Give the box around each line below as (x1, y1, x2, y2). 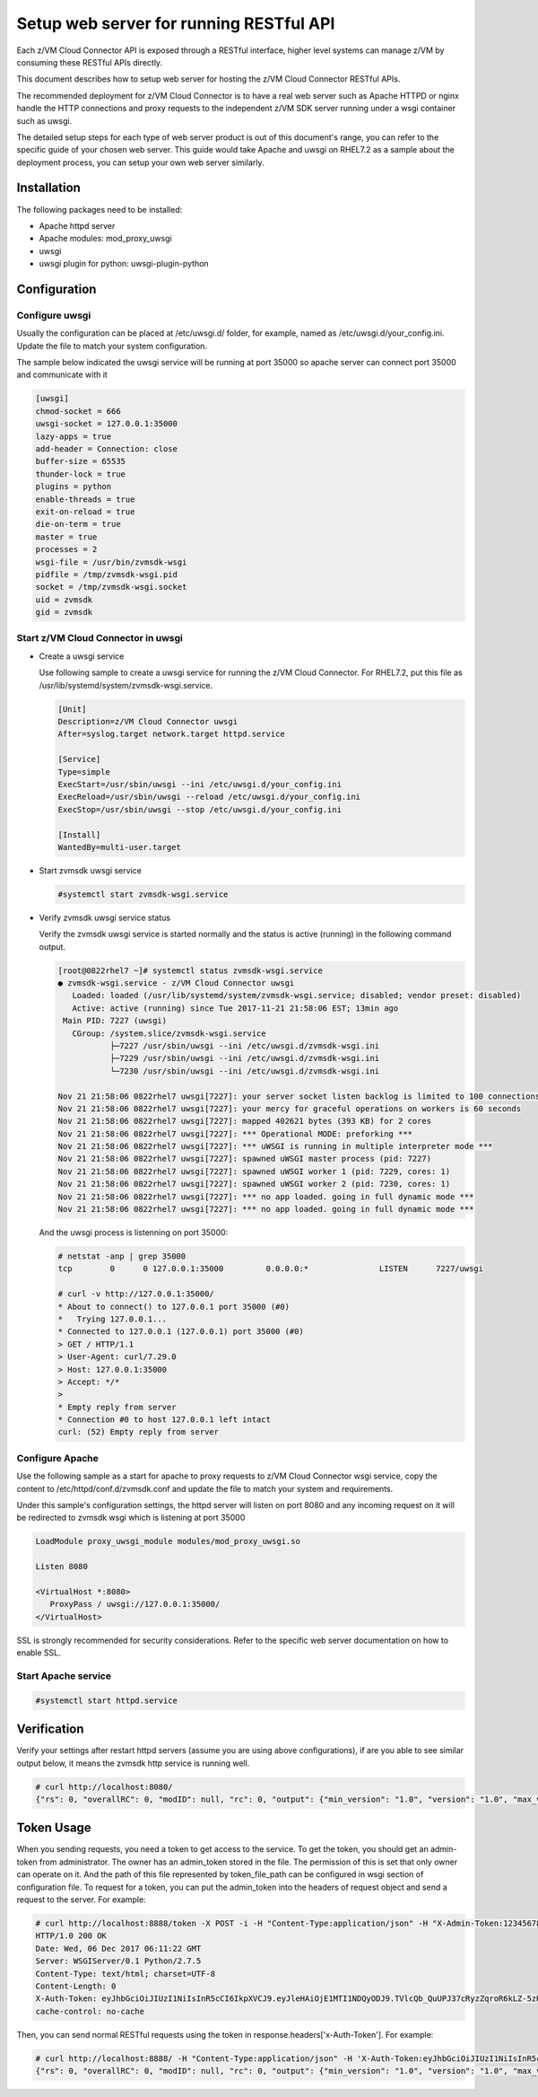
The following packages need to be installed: (16, 204, 183, 215)
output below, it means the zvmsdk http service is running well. (16, 1758, 250, 1768)
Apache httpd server (39, 220, 116, 231)
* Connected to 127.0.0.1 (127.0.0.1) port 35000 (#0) (57, 1327, 304, 1337)
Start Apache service (16, 1670, 112, 1682)
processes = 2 (35, 544, 98, 555)
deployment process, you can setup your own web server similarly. (16, 157, 265, 168)
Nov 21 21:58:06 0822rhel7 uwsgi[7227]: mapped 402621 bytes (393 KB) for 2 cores (57, 1116, 432, 1127)
